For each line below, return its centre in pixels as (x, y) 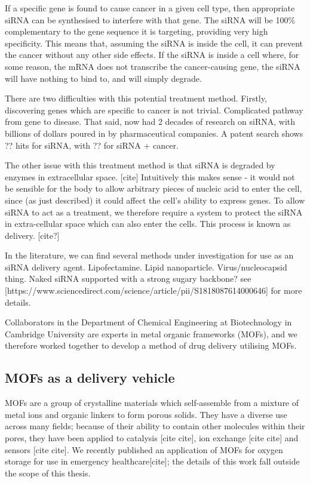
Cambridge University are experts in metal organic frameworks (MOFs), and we (151, 333)
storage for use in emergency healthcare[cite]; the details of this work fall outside (152, 461)
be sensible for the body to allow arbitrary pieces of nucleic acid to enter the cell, (154, 188)
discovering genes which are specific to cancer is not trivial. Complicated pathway (154, 110)
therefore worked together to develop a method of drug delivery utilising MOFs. (151, 345)
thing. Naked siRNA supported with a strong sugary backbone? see (128, 279)
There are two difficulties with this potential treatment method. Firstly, (136, 98)
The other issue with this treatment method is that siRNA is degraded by (140, 165)
